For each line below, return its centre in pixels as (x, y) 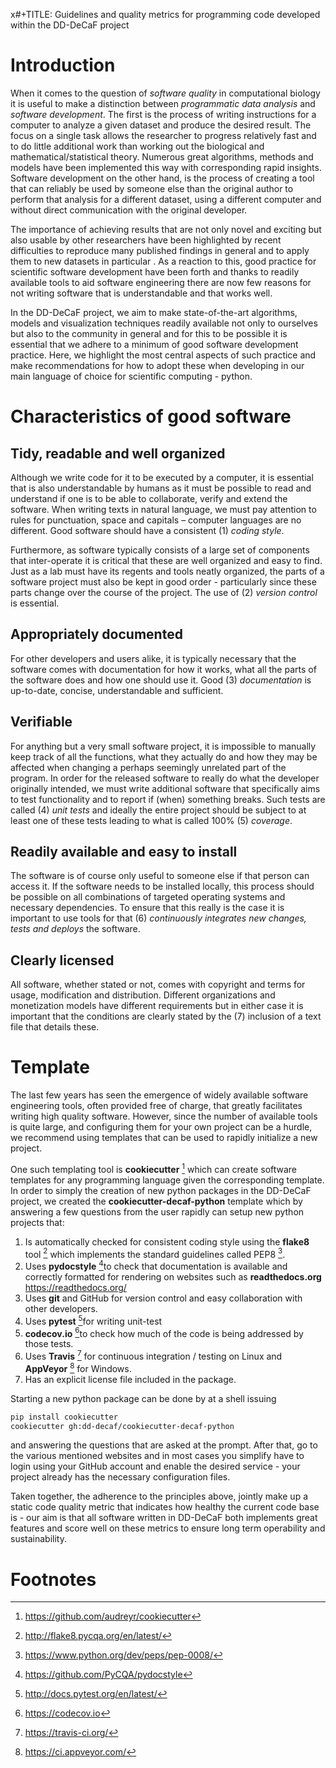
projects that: (37, 1222)
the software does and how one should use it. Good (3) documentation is (161, 680)
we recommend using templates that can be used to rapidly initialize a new (164, 1138)
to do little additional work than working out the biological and (137, 146)
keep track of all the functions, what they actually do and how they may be (164, 756)
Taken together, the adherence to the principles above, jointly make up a (159, 1496)
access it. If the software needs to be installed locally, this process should (162, 886)
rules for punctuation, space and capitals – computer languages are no (156, 520)
